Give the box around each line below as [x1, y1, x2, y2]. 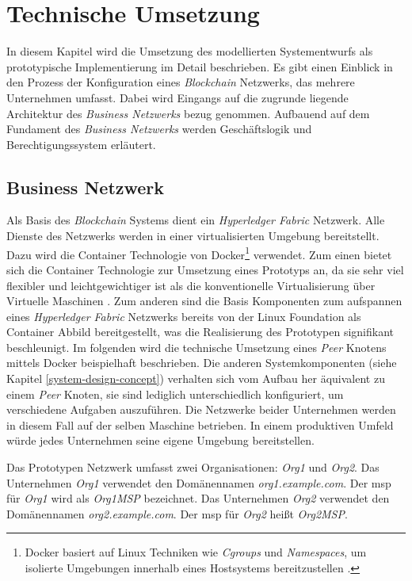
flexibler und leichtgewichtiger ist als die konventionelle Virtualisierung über [6, 277, 376, 293]
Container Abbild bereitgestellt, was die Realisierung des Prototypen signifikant [6, 323, 395, 340]
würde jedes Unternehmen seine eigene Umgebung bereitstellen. [6, 432, 315, 449]
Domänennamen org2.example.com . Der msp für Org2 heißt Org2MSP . [6, 505, 348, 522]
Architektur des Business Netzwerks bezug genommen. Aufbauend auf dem [6, 105, 370, 121]
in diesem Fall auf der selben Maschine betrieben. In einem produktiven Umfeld [6, 416, 394, 433]
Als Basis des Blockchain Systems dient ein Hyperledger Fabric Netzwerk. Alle [6, 212, 385, 228]
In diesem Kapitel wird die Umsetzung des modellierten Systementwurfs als [6, 43, 373, 59]
